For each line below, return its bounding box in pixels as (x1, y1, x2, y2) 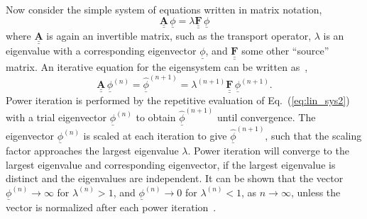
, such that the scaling (265, 128, 362, 142)
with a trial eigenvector (6, 109, 107, 124)
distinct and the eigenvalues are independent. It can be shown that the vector (6, 171, 344, 186)
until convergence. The (217, 109, 316, 124)
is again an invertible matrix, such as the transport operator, (46, 28, 312, 43)
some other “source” (241, 43, 329, 58)
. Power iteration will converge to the (187, 142, 349, 157)
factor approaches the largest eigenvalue (6, 142, 179, 157)
